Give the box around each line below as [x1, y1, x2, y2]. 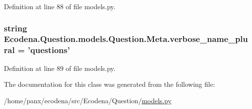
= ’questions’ [17, 44, 70, 56]
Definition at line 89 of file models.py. [4, 63, 116, 73]
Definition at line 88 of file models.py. [4, 1, 116, 11]
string [4, 22, 27, 34]
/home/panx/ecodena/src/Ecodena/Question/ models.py [4, 95, 172, 105]
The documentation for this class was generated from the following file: [4, 79, 215, 89]
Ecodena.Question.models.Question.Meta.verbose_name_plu [4, 33, 248, 45]
